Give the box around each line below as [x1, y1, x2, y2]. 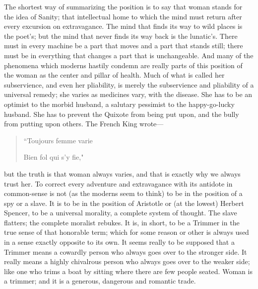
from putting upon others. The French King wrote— [4, 118, 164, 129]
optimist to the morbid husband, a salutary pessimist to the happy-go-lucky [4, 98, 235, 109]
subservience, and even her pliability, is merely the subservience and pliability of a [4, 79, 254, 90]
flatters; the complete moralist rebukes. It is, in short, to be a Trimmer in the [4, 217, 240, 227]
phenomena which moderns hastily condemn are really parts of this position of [4, 60, 243, 70]
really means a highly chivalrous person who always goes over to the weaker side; [4, 256, 250, 267]
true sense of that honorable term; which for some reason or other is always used [4, 227, 249, 237]
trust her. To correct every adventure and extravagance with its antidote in [4, 178, 233, 189]
